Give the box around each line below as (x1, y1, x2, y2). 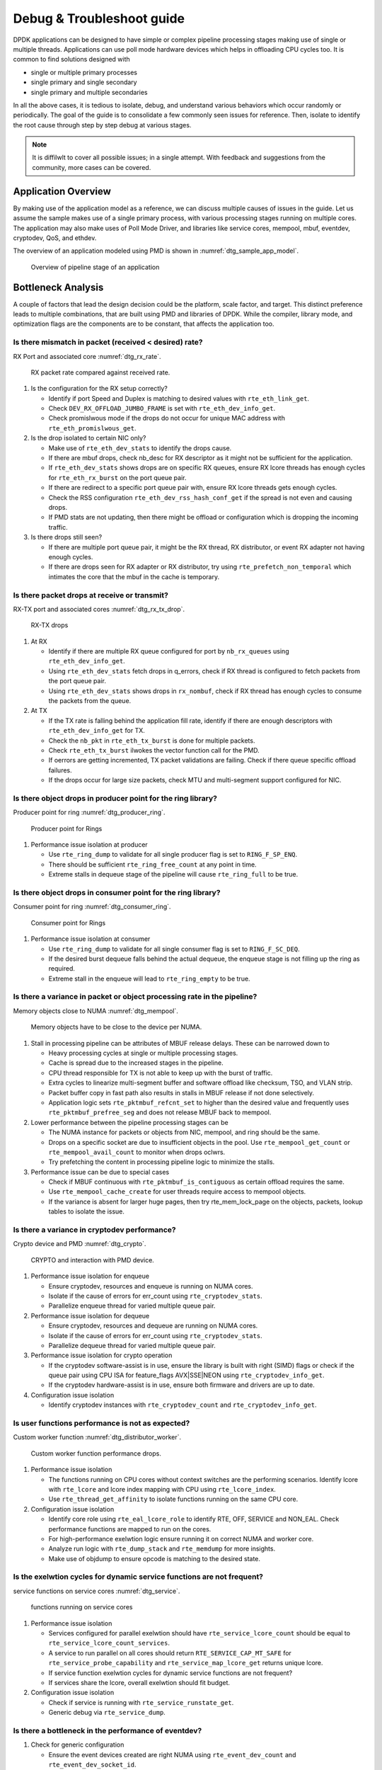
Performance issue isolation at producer (30, 840, 148, 849)
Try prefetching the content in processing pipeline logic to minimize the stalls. (48, 1158, 275, 1166)
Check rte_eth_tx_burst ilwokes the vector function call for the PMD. (48, 746, 260, 754)
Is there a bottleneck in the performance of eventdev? (13, 1725, 202, 1735)
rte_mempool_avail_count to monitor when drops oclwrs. (48, 1148, 226, 1156)
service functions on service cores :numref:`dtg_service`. (13, 1587, 180, 1595)
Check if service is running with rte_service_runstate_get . (48, 1698, 234, 1706)
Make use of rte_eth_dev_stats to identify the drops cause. (48, 443, 232, 452)
